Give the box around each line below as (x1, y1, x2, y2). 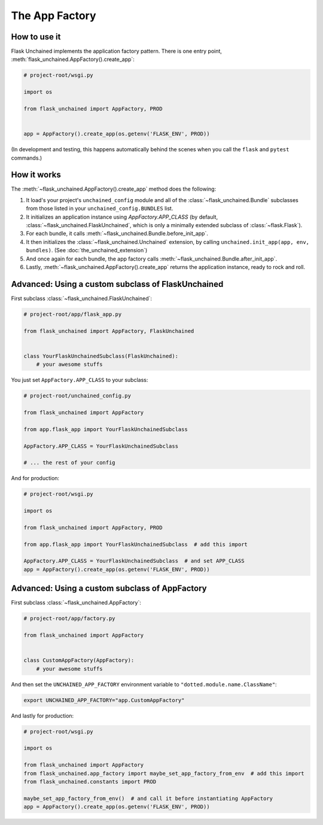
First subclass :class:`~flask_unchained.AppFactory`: (11, 599, 142, 606)
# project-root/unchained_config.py (23, 392, 132, 399)
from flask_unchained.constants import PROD (23, 778, 157, 785)
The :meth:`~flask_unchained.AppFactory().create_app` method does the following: (11, 185, 217, 192)
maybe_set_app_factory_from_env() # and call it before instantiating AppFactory (23, 795, 273, 802)
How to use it (11, 32, 61, 42)
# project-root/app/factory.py (23, 615, 116, 622)
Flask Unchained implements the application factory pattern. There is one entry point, (11, 48, 223, 55)
